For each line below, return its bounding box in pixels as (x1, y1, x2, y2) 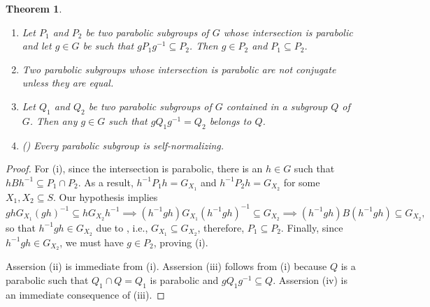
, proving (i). (153, 234, 208, 249)
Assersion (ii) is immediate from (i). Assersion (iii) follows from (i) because (6, 259, 327, 274)
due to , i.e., (96, 220, 148, 234)
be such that (83, 38, 134, 53)
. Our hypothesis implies (53, 189, 158, 204)
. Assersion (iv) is (273, 273, 348, 287)
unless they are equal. (22, 75, 114, 90)
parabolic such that (6, 273, 89, 287)
